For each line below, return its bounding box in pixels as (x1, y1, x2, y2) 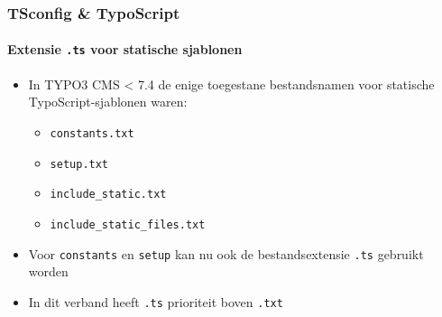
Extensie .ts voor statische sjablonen (7, 40, 243, 59)
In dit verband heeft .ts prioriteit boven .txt (28, 292, 283, 311)
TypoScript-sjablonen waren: (28, 92, 188, 111)
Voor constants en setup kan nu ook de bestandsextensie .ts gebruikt (28, 244, 424, 263)
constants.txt (50, 126, 134, 140)
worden (28, 262, 69, 281)
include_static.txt (50, 188, 167, 201)
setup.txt (50, 157, 109, 171)
